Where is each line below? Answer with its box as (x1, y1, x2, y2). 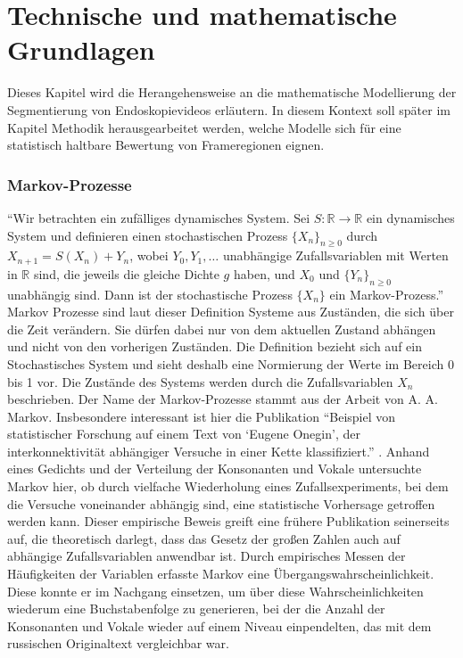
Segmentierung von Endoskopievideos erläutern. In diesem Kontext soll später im (7, 100, 451, 119)
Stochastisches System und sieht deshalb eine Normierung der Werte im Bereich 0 (7, 354, 454, 373)
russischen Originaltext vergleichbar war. (7, 634, 229, 653)
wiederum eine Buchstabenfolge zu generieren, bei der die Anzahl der (7, 599, 385, 618)
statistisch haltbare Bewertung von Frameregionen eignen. (7, 136, 325, 154)
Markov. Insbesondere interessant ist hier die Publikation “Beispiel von (7, 407, 396, 425)
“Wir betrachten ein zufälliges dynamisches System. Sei (7, 208, 310, 226)
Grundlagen (7, 31, 155, 68)
